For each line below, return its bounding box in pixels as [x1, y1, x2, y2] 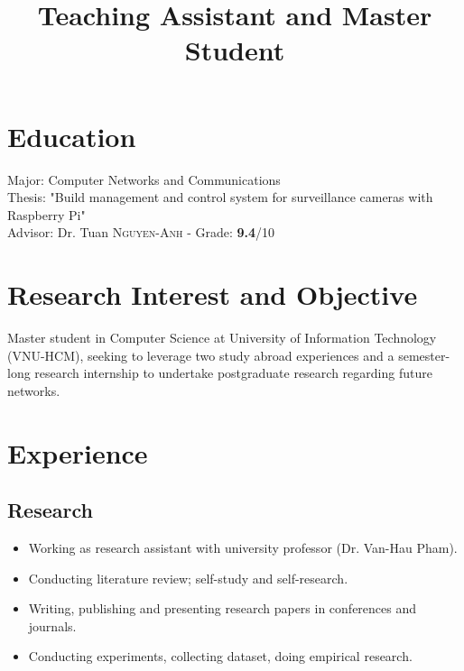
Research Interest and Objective [7, 276, 418, 313]
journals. [28, 616, 77, 635]
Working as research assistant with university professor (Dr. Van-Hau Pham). [28, 538, 458, 556]
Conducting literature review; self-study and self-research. [28, 568, 348, 587]
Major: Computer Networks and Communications [7, 170, 281, 188]
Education [7, 117, 136, 154]
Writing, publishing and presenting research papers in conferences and [28, 599, 417, 618]
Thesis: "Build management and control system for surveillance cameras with [7, 188, 433, 207]
